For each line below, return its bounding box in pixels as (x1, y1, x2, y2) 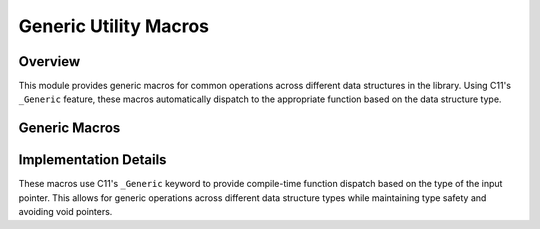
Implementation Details (18, 151, 167, 169)
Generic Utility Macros (18, 15, 210, 37)
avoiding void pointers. (18, 206, 113, 218)
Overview (18, 53, 81, 70)
